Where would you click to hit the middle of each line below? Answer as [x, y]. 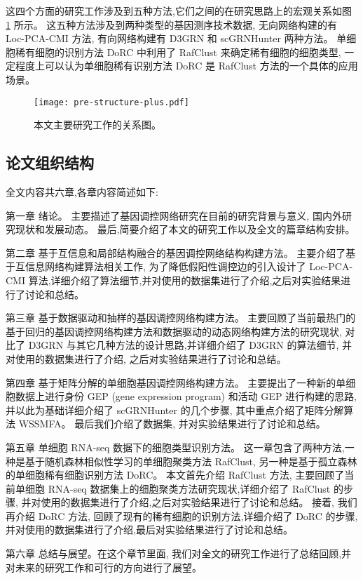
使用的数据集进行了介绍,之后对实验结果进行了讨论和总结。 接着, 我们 [199, 502]
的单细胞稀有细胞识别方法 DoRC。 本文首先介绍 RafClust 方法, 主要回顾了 [175, 475]
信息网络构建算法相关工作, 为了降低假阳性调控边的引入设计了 [165, 266]
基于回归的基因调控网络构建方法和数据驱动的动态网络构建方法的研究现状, [174, 331]
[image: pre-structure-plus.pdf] [111, 102]
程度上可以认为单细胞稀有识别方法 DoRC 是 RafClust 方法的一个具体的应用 [186, 66]
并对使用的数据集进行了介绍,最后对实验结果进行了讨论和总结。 [149, 530]
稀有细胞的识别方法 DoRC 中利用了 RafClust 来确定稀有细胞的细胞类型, [178, 52]
